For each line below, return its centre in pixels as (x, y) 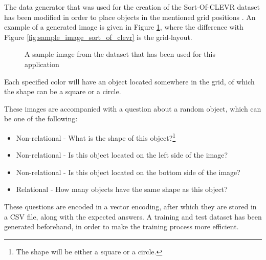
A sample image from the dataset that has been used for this (120, 54)
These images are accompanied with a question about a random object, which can (133, 108)
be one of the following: (41, 118)
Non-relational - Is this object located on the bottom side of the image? (128, 172)
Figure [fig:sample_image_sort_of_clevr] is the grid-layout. (98, 37)
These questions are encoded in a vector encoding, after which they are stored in (130, 206)
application (42, 64)
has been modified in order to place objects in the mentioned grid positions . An (130, 17)
